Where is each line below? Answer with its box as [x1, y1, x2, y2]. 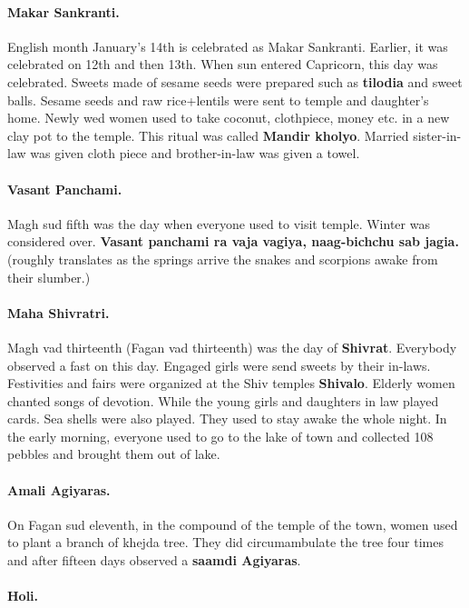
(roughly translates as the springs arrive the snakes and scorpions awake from [7, 249, 438, 268]
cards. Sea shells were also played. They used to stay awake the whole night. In [7, 409, 447, 428]
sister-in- [413, 125, 462, 145]
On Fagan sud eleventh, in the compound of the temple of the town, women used [7, 514, 458, 533]
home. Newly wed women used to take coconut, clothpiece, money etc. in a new [7, 108, 450, 127]
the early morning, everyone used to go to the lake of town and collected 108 [7, 426, 434, 445]
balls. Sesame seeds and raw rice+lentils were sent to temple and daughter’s [7, 90, 429, 109]
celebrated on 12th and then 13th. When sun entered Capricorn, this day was [7, 55, 438, 74]
